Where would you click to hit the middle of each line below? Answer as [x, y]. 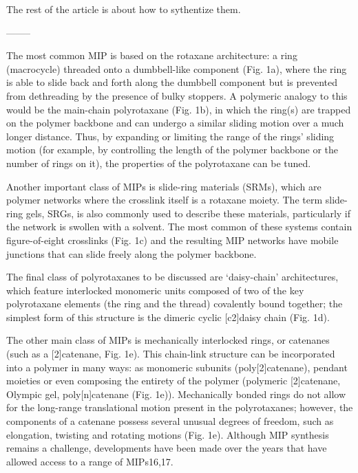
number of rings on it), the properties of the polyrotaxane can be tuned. [159, 163]
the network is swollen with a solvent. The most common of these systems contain [179, 227]
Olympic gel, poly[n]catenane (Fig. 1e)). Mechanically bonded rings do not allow [176, 394]
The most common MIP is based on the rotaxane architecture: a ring [152, 55]
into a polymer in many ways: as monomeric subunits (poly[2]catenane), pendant [177, 367]
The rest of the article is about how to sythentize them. [124, 9]
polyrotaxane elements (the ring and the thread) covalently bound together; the [175, 304]
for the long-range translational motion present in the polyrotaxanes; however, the [180, 407]
